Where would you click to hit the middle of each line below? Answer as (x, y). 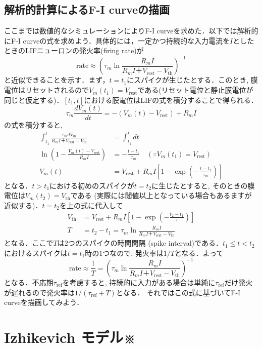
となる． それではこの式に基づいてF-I (178, 292)
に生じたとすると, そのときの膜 (203, 185)
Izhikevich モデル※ (70, 337)
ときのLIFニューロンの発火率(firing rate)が (74, 50)
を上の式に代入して (91, 205)
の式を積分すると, (33, 125)
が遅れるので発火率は (39, 292)
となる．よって (199, 253)
